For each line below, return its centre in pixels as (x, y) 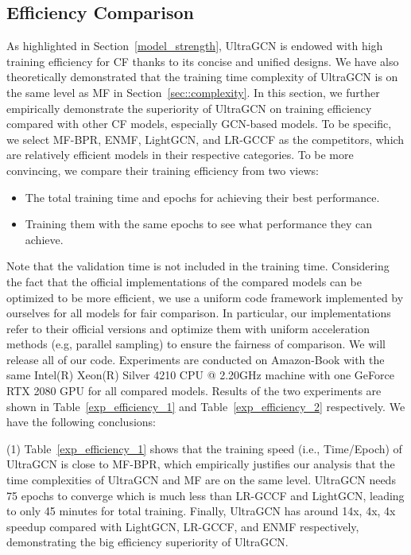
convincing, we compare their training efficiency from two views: (163, 170)
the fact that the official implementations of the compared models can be (184, 281)
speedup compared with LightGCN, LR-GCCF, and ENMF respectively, (183, 526)
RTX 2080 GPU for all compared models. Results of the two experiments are (194, 391)
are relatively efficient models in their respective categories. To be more (180, 155)
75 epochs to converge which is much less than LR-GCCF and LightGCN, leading (205, 495)
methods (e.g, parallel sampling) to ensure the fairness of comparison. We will (196, 344)
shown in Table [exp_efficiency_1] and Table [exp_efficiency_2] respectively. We (206, 406)
